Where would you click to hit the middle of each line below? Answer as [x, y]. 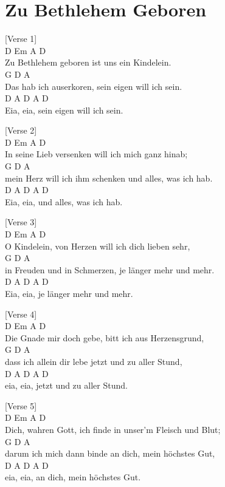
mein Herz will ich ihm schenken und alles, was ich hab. [109, 178]
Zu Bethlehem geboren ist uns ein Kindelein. [88, 62]
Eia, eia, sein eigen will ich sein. [64, 110]
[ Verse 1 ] [21, 39]
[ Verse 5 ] [21, 405]
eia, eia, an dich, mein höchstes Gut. [73, 477]
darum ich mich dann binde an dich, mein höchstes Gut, [110, 453]
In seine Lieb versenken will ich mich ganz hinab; [96, 154]
